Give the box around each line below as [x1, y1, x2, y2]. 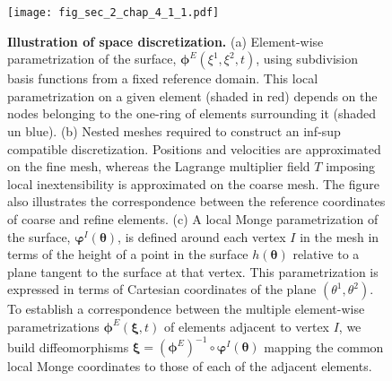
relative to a [292, 245, 360, 264]
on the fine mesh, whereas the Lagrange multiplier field [7, 157, 310, 176]
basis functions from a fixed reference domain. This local [7, 69, 318, 88]
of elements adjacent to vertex [163, 316, 330, 335]
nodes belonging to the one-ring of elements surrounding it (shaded [7, 104, 377, 123]
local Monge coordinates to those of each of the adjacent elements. [7, 357, 372, 376]
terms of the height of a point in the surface [7, 245, 248, 264]
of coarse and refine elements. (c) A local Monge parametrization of [7, 210, 379, 228]
